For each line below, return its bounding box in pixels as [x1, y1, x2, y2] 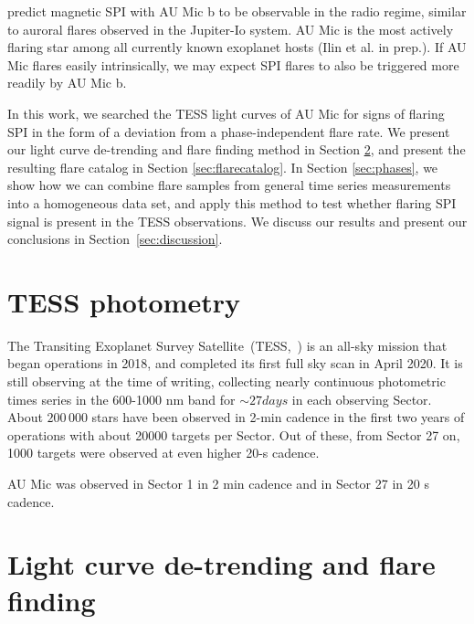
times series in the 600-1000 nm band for [7, 389, 236, 408]
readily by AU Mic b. [7, 73, 127, 92]
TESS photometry [7, 282, 240, 320]
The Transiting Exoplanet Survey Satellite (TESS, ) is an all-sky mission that [7, 335, 448, 354]
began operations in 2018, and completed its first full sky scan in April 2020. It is [7, 354, 463, 373]
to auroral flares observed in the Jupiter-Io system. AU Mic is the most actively [7, 19, 454, 38]
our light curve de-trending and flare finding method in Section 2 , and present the [7, 140, 466, 159]
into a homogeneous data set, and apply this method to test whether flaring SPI [7, 193, 457, 212]
